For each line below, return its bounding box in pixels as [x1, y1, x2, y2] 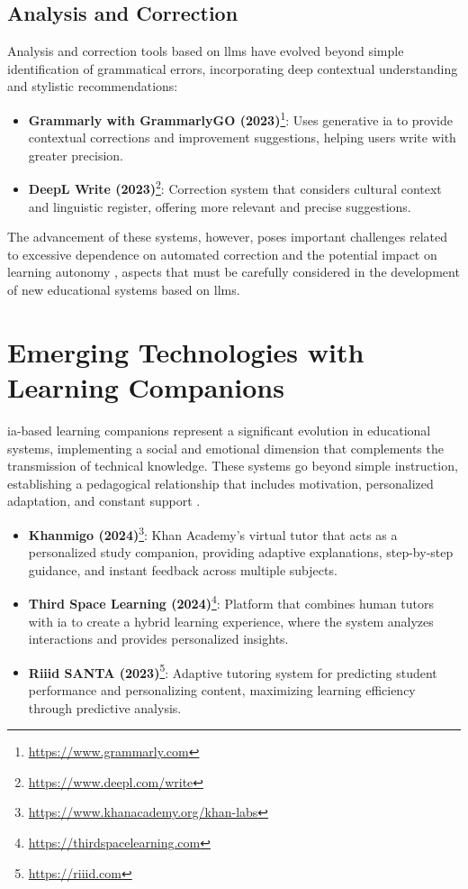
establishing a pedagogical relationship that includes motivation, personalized [7, 473, 434, 492]
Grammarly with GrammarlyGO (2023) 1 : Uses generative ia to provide [28, 107, 453, 129]
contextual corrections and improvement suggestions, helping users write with [28, 128, 456, 147]
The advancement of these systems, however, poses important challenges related [7, 227, 448, 246]
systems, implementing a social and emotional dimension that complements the [7, 438, 444, 457]
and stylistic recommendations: [7, 77, 178, 96]
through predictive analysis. [28, 698, 182, 717]
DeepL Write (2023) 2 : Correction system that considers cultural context [28, 177, 442, 198]
